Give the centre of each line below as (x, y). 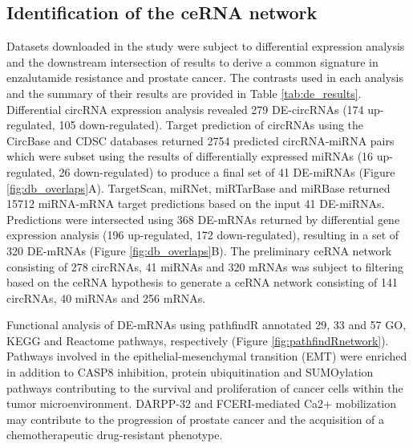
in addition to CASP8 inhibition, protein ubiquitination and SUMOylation (190, 372)
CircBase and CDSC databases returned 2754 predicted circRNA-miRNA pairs (200, 140)
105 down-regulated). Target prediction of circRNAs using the (211, 125)
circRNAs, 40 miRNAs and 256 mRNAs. (106, 297)
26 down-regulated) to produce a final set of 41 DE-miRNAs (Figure (227, 171)
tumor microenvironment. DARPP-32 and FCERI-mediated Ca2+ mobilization (202, 403)
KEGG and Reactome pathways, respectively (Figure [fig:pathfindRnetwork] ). (198, 340)
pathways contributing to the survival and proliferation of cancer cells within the (205, 387)
